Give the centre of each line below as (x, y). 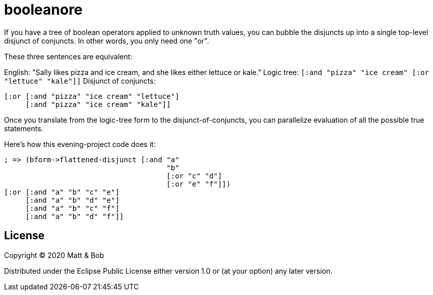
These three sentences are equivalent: (68, 56)
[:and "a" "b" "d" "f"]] (75, 216)
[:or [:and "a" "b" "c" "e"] (62, 192)
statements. (24, 128)
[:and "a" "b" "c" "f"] (73, 208)
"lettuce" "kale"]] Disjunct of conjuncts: (80, 81)
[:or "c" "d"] (194, 176)
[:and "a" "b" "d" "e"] (73, 200)
